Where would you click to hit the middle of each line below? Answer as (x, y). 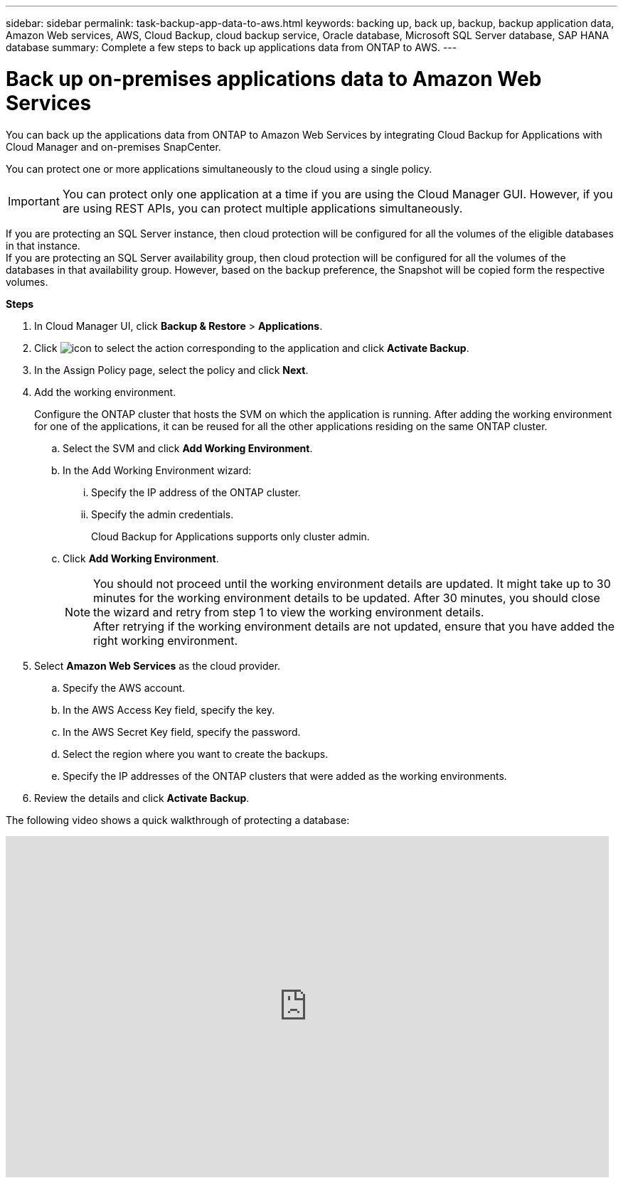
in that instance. (43, 245)
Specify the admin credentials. (163, 514)
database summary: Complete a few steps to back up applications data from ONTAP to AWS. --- (231, 47)
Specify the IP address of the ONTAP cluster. (196, 492)
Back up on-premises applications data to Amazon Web (274, 79)
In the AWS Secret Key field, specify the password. (182, 732)
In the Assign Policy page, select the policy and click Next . (171, 370)
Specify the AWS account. (124, 687)
